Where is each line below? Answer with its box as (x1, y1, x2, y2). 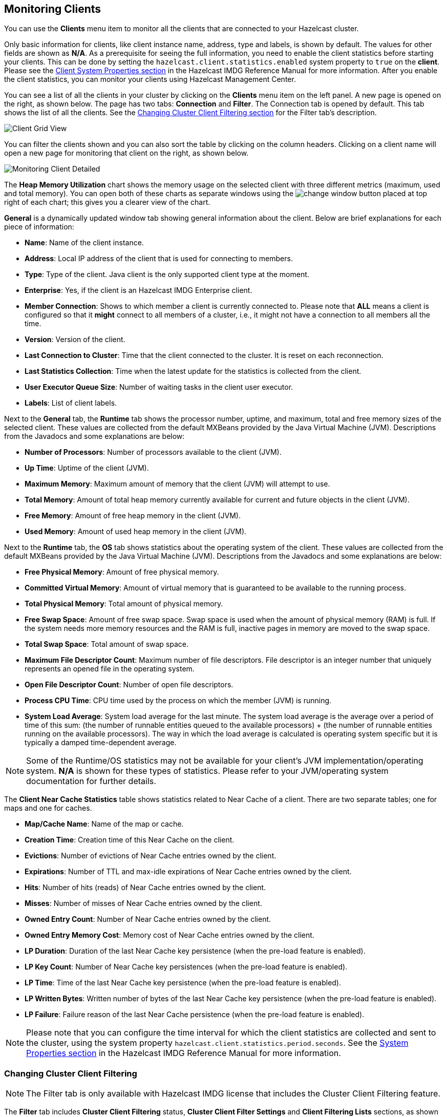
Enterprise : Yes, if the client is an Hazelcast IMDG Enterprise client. (25, 286, 252, 295)
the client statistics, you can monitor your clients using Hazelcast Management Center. (4, 75, 296, 84)
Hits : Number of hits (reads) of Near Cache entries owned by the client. (25, 883, 266, 892)
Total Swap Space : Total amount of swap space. (25, 640, 189, 649)
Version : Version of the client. (25, 335, 125, 344)
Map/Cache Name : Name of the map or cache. (25, 819, 184, 829)
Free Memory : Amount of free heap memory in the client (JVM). (25, 511, 241, 520)
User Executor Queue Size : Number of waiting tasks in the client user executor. (25, 383, 293, 392)
